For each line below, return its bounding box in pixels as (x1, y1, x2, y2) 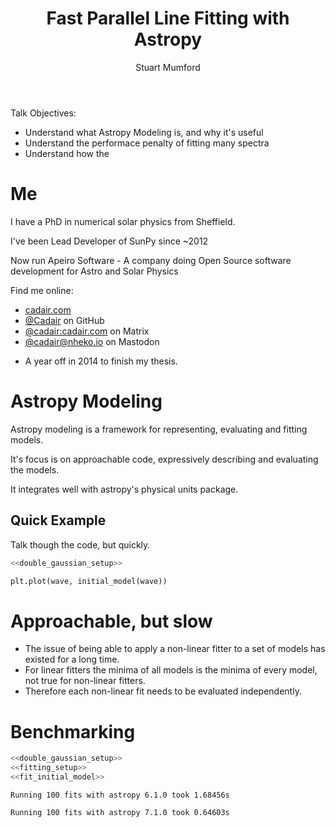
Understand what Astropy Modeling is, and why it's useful (24, 126, 264, 138)
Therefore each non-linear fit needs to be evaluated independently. (24, 685, 302, 697)
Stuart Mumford (135, 61, 201, 73)
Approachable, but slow (10, 610, 213, 632)
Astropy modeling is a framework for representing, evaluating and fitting (10, 423, 308, 435)
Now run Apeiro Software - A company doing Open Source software (10, 254, 292, 266)
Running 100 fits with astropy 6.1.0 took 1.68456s (10, 790, 230, 800)
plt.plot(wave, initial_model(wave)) (10, 576, 168, 586)
